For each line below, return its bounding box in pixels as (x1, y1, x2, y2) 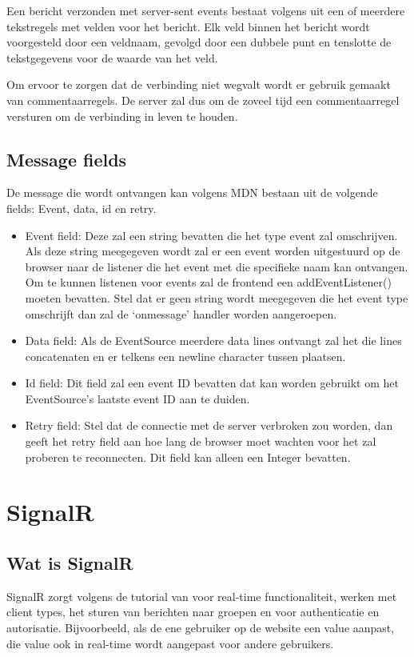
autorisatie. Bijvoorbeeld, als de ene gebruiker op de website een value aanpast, (6, 619, 395, 636)
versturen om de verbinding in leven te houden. (6, 107, 238, 124)
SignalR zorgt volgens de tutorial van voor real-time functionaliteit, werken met (6, 587, 397, 604)
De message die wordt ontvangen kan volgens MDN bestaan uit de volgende (6, 184, 378, 201)
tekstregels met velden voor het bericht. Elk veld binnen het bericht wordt (6, 18, 370, 34)
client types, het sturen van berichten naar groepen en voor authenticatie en (6, 603, 380, 620)
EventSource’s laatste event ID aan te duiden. (25, 390, 250, 407)
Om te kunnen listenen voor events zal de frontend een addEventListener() (25, 274, 392, 290)
